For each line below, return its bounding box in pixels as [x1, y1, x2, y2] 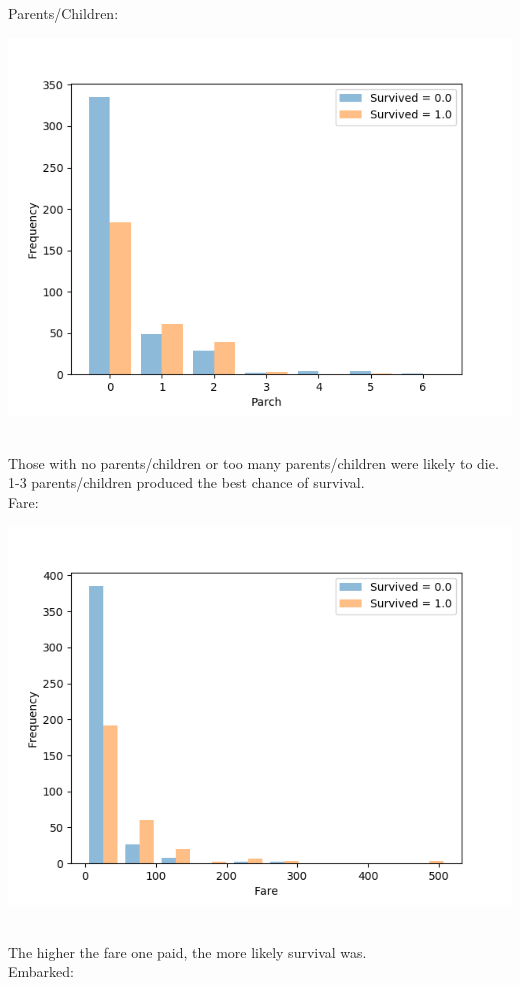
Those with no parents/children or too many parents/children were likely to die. [8, 452, 499, 473]
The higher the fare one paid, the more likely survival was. [8, 941, 367, 962]
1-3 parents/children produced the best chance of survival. [8, 472, 365, 493]
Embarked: [8, 961, 74, 982]
